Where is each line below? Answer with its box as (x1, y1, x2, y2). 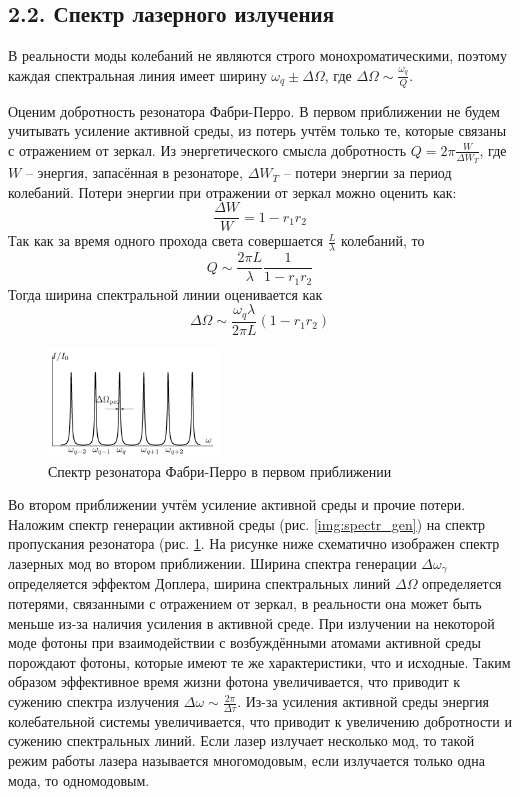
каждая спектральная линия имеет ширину (8, 64, 267, 85)
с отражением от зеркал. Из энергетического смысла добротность (8, 139, 407, 160)
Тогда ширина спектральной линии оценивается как (8, 283, 323, 304)
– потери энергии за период (283, 162, 452, 183)
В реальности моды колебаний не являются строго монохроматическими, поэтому (8, 45, 507, 66)
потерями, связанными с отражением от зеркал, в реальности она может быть (8, 593, 482, 614)
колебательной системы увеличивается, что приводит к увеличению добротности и (8, 710, 512, 731)
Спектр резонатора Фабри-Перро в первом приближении (48, 460, 392, 481)
